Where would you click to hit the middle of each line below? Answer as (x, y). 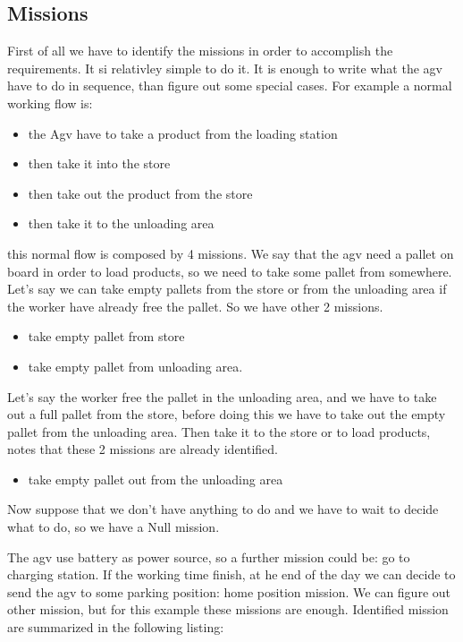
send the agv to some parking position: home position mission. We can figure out (229, 591)
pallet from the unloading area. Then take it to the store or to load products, (219, 431)
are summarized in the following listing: (116, 627)
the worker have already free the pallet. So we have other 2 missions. (195, 306)
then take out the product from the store (140, 193)
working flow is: (50, 103)
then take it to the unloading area (121, 223)
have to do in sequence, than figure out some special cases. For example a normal (230, 86)
